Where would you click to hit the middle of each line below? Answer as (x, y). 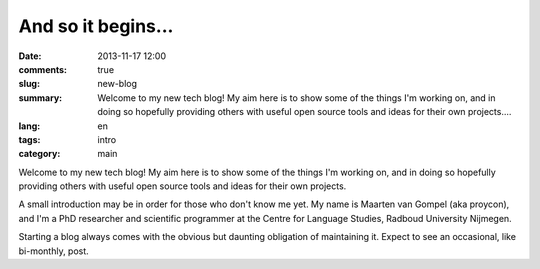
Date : (30, 56)
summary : (40, 97)
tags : (29, 139)
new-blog (117, 84)
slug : (29, 84)
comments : (42, 69)
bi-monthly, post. (53, 251)
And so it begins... (96, 26)
